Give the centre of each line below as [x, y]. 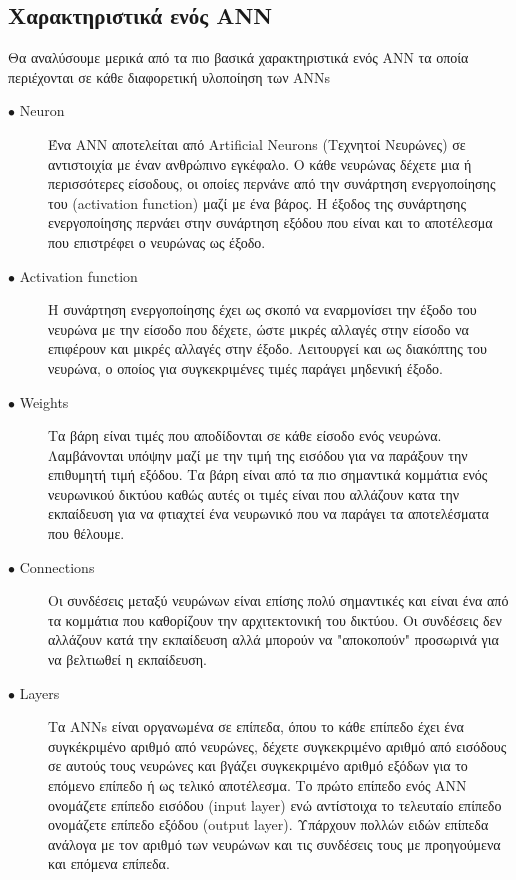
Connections [57, 566]
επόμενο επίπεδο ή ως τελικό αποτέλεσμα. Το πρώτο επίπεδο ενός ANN [257, 785]
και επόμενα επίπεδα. [109, 863]
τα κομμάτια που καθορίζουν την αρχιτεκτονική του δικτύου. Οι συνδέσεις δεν [275, 619]
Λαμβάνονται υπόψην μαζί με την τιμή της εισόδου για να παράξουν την [258, 454]
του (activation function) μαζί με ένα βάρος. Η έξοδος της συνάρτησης [257, 202]
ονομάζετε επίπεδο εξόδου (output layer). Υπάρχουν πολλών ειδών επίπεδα [268, 824]
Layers [39, 692]
